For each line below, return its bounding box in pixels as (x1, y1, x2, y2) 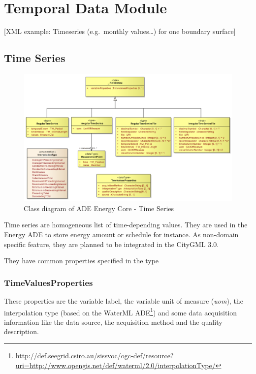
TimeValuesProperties (4, 276, 93, 288)
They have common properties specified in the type (4, 255, 159, 266)
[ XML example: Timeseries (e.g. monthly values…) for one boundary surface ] (4, 26, 236, 36)
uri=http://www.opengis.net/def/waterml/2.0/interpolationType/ (15, 360, 216, 370)
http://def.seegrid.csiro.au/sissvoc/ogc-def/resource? (15, 350, 174, 360)
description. (4, 326, 39, 337)
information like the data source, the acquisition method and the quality (4, 316, 223, 327)
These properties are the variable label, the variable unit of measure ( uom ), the (4, 295, 243, 306)
